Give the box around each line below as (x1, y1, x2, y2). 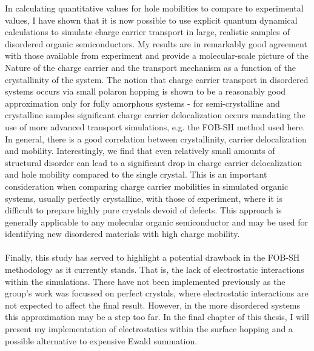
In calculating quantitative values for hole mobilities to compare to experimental (5, 2, 304, 14)
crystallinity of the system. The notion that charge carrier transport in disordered (5, 73, 309, 85)
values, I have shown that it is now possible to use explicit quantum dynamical (5, 13, 298, 26)
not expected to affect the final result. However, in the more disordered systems (5, 298, 301, 311)
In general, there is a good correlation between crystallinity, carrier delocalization (5, 132, 307, 145)
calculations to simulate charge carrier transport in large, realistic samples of (5, 25, 290, 38)
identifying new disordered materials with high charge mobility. (5, 227, 240, 240)
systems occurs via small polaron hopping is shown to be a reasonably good (5, 85, 286, 98)
